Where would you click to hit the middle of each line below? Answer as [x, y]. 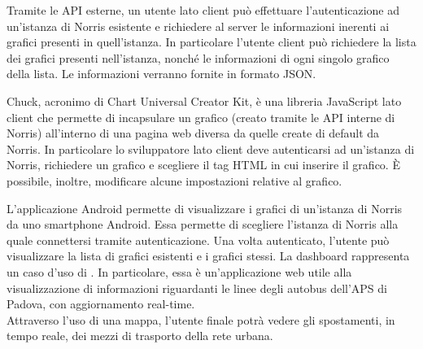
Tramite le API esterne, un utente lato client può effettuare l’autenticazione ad [203, 10]
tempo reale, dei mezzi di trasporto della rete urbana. [140, 336]
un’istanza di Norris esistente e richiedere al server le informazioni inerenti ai [198, 26]
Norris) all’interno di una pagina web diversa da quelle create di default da [193, 133]
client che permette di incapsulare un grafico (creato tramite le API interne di [201, 117]
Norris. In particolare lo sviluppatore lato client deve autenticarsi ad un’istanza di [211, 148]
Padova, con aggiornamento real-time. [101, 304]
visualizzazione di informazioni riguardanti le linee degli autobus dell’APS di [197, 288]
